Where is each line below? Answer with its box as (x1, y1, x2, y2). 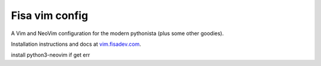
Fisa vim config (11, 9, 89, 22)
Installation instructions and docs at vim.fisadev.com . (11, 40, 141, 48)
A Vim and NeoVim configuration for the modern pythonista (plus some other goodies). (11, 30, 224, 37)
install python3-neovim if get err (11, 51, 90, 59)
